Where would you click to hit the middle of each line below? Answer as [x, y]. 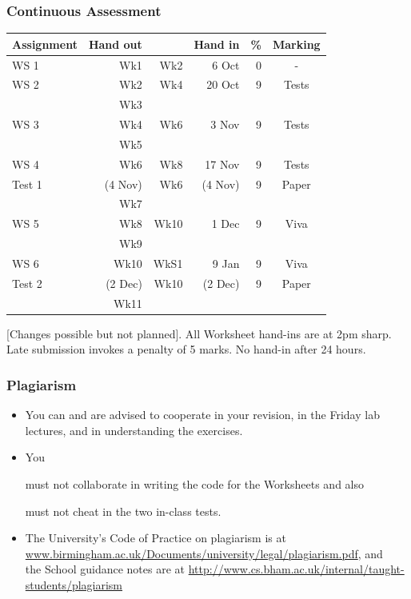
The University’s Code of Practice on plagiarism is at [156, 538]
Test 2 [27, 283]
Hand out [115, 44]
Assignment [45, 44]
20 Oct [223, 84]
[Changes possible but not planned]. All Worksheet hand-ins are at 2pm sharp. [199, 333]
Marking [296, 44]
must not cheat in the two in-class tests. [123, 511]
